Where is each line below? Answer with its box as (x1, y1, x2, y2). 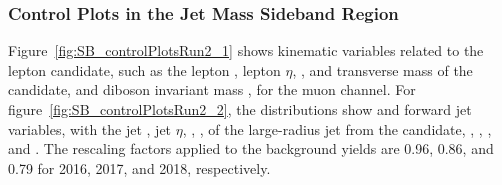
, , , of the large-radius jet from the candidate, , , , (182, 118, 492, 139)
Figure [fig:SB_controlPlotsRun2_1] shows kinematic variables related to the (8, 40, 484, 61)
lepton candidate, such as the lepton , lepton (8, 59, 281, 80)
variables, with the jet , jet (8, 118, 172, 139)
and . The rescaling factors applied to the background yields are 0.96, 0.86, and (8, 138, 494, 159)
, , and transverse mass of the (292, 59, 473, 80)
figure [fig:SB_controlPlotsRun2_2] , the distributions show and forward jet (8, 99, 472, 119)
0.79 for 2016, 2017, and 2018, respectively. (8, 157, 271, 178)
